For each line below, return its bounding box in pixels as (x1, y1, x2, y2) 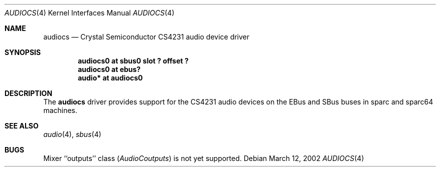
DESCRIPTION (5, 89, 53, 97)
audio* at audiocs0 (78, 73, 143, 82)
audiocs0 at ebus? (78, 65, 141, 73)
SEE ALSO (5, 121, 39, 130)
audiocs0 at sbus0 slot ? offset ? (78, 56, 189, 65)
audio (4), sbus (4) (43, 130, 101, 138)
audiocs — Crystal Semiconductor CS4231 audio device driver (43, 32, 250, 41)
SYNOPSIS (5, 48, 41, 56)
